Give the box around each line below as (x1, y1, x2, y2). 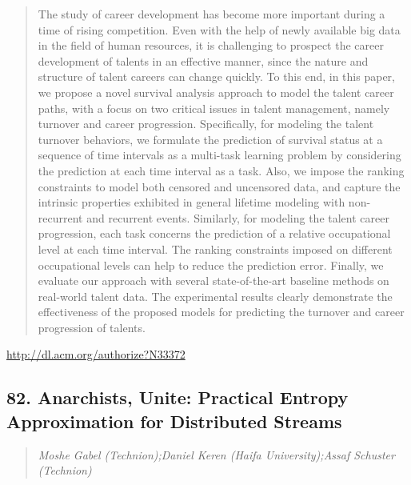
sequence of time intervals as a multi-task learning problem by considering (38, 146, 401, 163)
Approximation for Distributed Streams (6, 408, 342, 433)
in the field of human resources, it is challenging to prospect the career (38, 37, 384, 54)
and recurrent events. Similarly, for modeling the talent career (86, 209, 389, 226)
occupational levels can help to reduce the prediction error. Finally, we (38, 256, 384, 273)
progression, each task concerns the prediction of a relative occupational (38, 225, 391, 242)
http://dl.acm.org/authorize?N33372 (6, 346, 186, 363)
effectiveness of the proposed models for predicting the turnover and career (38, 303, 405, 320)
